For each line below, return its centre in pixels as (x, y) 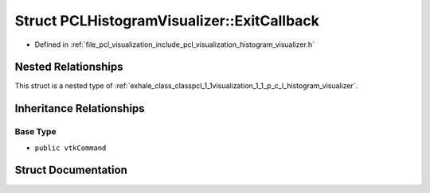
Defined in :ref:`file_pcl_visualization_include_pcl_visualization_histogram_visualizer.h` (174, 44)
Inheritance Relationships (80, 108)
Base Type (35, 132)
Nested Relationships (69, 67)
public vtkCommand (70, 148)
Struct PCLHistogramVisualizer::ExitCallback (167, 21)
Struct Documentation (71, 170)
